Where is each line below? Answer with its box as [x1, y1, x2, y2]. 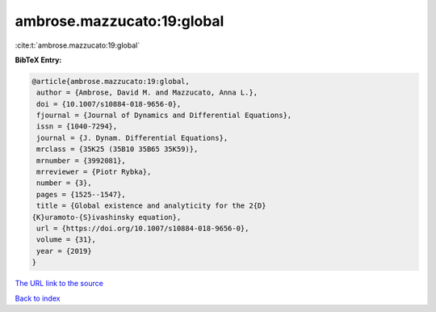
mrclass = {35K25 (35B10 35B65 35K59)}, [36, 145, 199, 154]
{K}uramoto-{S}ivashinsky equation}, [31, 213, 182, 221]
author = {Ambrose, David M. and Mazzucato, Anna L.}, [36, 88, 258, 97]
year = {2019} [36, 247, 92, 255]
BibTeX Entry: [15, 55, 62, 65]
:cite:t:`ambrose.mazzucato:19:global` [15, 40, 140, 50]
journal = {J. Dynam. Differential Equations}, [36, 133, 228, 142]
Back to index [15, 293, 61, 303]
